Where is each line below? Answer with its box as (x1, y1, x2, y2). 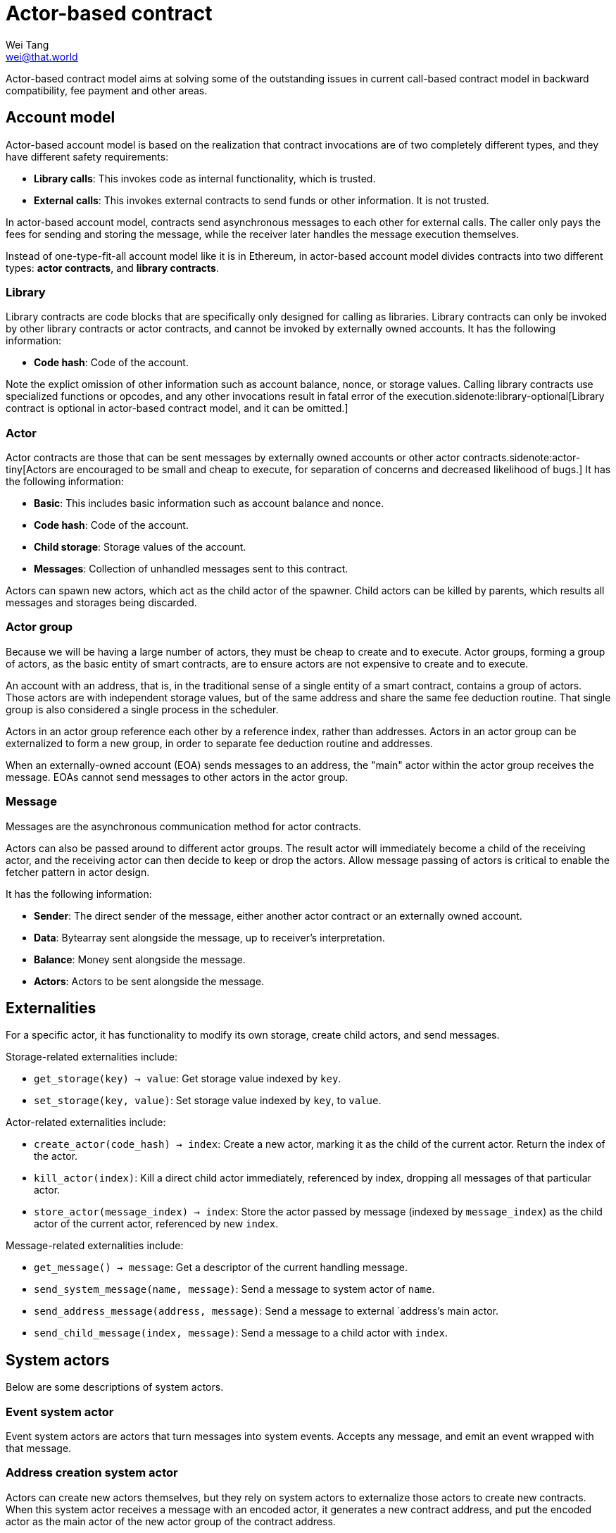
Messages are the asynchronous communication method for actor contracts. (6, 820, 361, 832)
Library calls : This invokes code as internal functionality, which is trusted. (34, 172, 376, 184)
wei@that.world (6, 50, 78, 63)
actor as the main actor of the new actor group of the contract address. (6, 1515, 336, 1527)
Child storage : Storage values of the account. (34, 541, 246, 553)
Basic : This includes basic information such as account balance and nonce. (34, 497, 384, 510)
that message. (6, 1442, 72, 1455)
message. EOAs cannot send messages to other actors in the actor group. (6, 770, 348, 783)
